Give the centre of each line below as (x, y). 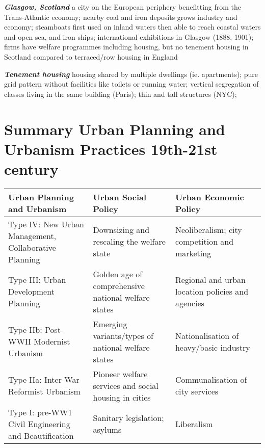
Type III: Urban (37, 280)
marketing (193, 253)
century (31, 168)
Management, (32, 235)
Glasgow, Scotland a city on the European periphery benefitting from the (123, 7)
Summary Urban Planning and (115, 129)
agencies (190, 303)
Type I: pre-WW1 (40, 412)
